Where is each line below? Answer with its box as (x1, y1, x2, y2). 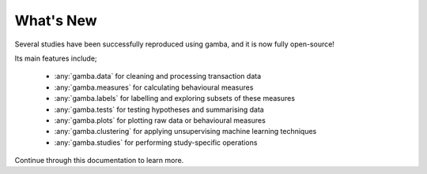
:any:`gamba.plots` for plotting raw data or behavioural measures (54, 115, 266, 125)
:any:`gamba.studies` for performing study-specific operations (54, 138, 258, 147)
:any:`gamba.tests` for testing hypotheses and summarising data (54, 105, 264, 114)
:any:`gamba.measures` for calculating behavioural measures (54, 83, 254, 92)
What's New (14, 12, 98, 29)
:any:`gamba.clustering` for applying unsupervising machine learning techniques (54, 127, 317, 136)
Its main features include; (14, 54, 98, 63)
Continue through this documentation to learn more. (14, 156, 184, 165)
